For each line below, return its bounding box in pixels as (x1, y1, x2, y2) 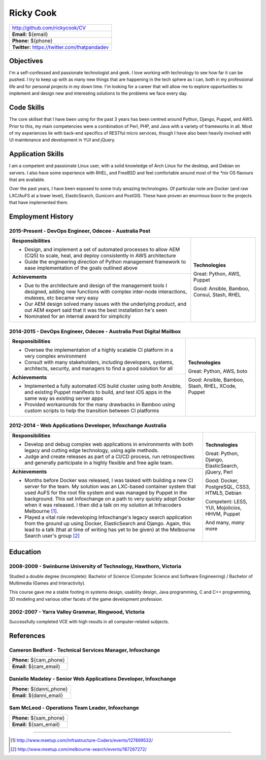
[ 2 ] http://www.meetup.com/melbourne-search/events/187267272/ (10, 746, 147, 752)
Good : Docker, (205, 477, 239, 484)
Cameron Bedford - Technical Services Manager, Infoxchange (9, 647, 160, 653)
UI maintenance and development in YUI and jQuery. (9, 137, 116, 143)
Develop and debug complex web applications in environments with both (24, 440, 194, 447)
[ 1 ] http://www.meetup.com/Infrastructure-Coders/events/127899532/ (10, 737, 153, 743)
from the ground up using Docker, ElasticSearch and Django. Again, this (24, 520, 191, 527)
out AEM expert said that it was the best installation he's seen (24, 307, 167, 314)
